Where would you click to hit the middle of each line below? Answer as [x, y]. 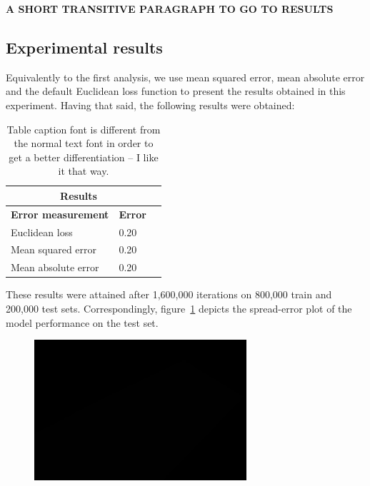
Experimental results [84, 47]
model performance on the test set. [82, 322]
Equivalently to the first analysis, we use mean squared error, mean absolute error [185, 77]
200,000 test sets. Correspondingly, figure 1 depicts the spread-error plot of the [179, 309]
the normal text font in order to [84, 143]
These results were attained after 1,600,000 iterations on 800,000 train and [169, 294]
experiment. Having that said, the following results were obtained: [150, 105]
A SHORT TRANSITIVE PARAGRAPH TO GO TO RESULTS [170, 9]
